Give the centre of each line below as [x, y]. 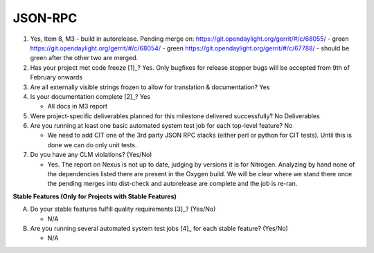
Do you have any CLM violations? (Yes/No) [91, 155]
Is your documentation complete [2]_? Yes [90, 96]
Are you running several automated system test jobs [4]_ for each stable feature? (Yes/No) [159, 228]
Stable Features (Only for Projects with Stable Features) [95, 196]
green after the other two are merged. [84, 58]
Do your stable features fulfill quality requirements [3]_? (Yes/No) [123, 209]
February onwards [56, 77]
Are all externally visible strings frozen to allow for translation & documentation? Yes [150, 87]
